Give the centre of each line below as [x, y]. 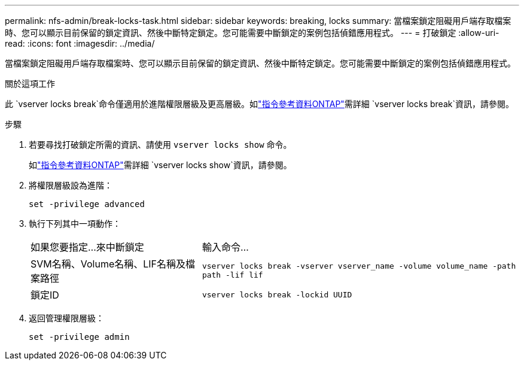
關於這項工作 [30, 83]
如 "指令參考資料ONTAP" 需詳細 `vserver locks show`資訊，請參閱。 [160, 165]
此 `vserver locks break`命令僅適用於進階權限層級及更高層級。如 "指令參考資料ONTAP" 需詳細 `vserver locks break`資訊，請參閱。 [259, 104]
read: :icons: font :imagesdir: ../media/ [80, 43]
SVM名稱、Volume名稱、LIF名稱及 [108, 264]
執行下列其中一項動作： [75, 223]
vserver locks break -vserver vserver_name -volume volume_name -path [359, 266]
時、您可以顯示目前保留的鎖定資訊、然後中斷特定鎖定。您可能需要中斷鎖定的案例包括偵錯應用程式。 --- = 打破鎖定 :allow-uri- [252, 33]
